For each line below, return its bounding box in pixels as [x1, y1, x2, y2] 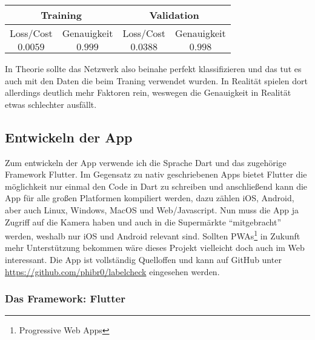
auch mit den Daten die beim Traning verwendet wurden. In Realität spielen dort [5, 74, 308, 87]
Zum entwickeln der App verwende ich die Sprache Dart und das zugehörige [5, 156, 287, 168]
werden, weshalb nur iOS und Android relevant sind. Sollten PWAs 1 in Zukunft [5, 228, 300, 242]
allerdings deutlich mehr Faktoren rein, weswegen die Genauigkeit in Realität [5, 86, 291, 99]
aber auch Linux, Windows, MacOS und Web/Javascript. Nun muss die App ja [5, 203, 299, 216]
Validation [149, 8, 199, 22]
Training [41, 8, 82, 22]
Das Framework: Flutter [5, 291, 125, 306]
